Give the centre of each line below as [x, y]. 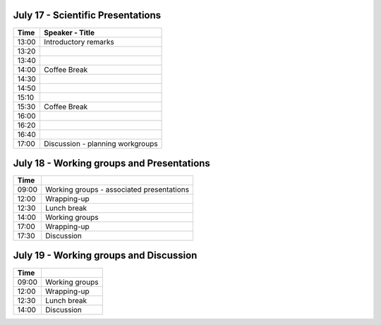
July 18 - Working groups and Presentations [112, 163]
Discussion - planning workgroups [101, 143]
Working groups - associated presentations [117, 190]
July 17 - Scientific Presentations [87, 15]
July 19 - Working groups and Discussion [105, 256]
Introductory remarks [79, 42]
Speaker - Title [69, 32]
